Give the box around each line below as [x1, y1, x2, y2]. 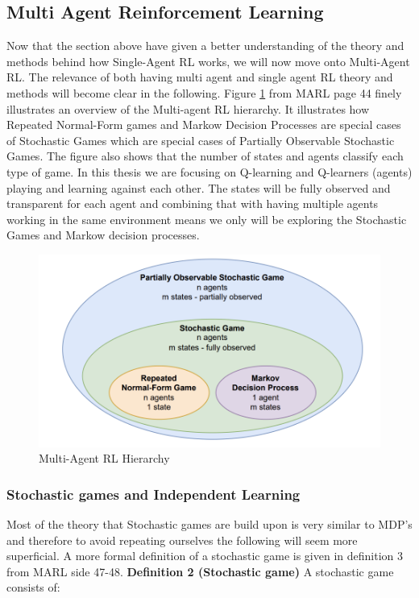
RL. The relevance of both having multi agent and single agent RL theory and [6, 69, 393, 85]
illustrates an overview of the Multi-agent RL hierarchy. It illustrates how [6, 100, 370, 117]
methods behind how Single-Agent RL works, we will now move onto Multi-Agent [6, 52, 410, 69]
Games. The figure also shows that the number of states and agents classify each [6, 147, 404, 164]
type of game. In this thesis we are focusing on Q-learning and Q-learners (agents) [6, 163, 413, 180]
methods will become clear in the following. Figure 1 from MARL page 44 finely [6, 84, 402, 101]
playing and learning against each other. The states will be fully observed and [6, 179, 391, 196]
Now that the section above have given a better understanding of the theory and [6, 37, 404, 54]
